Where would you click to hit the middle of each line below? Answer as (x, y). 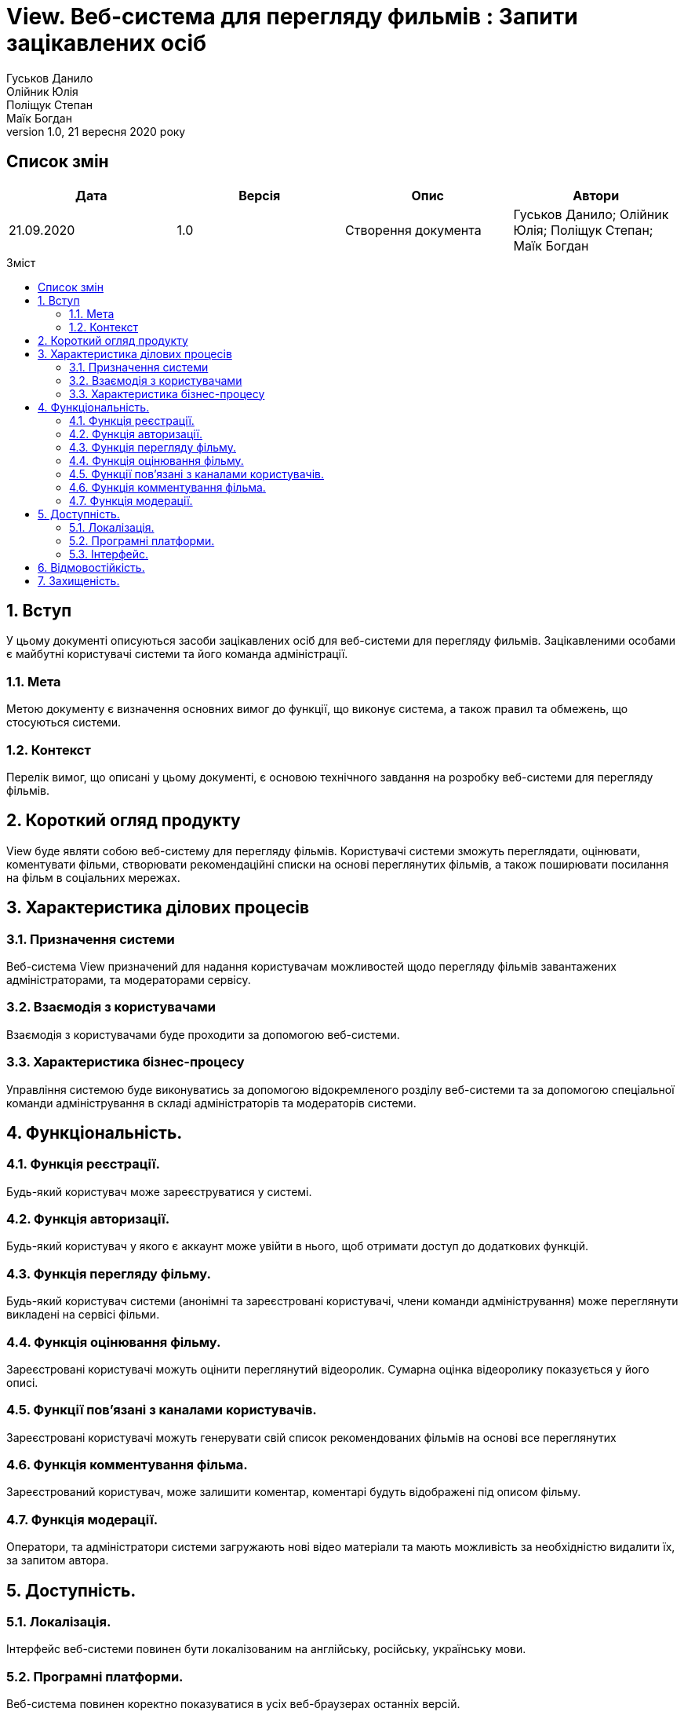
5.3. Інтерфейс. (109, 554)
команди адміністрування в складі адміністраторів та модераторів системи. (211, 1103)
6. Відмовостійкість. (91, 567)
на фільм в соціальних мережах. (93, 877)
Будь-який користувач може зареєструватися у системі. (159, 1191)
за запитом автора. (58, 1560)
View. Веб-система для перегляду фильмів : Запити (292, 16)
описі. (22, 1382)
